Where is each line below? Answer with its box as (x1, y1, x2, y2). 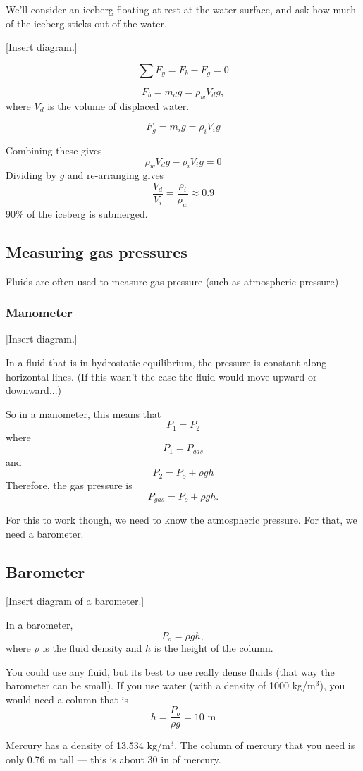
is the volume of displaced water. (47, 98, 190, 113)
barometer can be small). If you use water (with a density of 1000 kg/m (6, 678, 316, 693)
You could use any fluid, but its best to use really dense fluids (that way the (6, 664, 335, 679)
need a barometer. (6, 526, 84, 541)
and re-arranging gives (67, 168, 164, 183)
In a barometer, (6, 617, 73, 631)
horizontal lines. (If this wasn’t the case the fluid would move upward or (6, 369, 317, 383)
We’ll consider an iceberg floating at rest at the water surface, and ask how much (6, 2, 357, 16)
